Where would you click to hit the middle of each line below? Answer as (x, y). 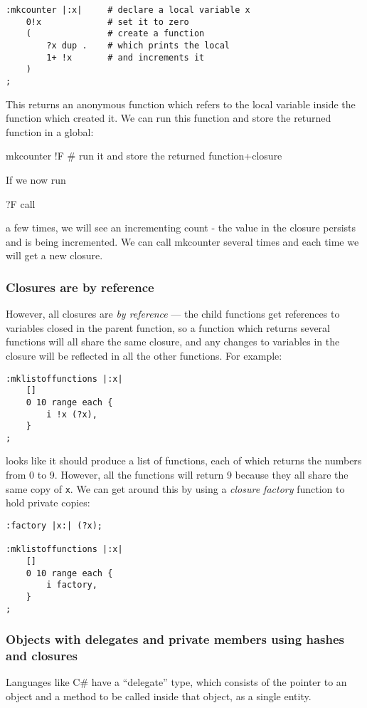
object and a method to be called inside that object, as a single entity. (159, 696)
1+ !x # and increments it (126, 57)
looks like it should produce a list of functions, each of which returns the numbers (184, 460)
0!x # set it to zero (107, 22)
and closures (42, 655)
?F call (21, 203)
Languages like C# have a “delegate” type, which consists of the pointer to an (176, 682)
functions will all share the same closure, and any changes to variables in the (173, 342)
